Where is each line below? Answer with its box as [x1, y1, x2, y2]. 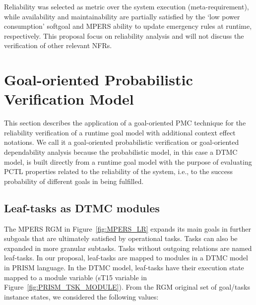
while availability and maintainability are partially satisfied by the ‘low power [4, 11, 240, 21]
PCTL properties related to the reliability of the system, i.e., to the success [4, 166, 233, 177]
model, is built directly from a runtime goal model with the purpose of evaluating [4, 156, 252, 167]
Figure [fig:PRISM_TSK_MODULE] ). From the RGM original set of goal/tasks [4, 282, 250, 292]
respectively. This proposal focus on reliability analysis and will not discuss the [4, 30, 244, 41]
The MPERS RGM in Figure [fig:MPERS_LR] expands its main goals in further [4, 223, 251, 234]
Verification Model [4, 89, 134, 109]
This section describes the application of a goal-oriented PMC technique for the [4, 118, 246, 128]
